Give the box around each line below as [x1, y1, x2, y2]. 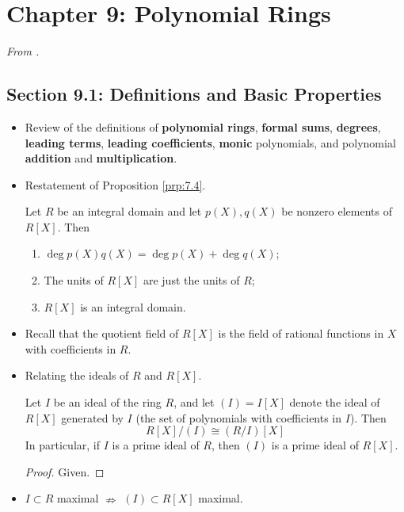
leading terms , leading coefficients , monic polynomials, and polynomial [25, 134, 396, 151]
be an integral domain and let [57, 203, 202, 220]
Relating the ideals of [25, 367, 129, 384]
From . [6, 43, 40, 59]
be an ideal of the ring [53, 394, 162, 411]
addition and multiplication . [25, 150, 177, 166]
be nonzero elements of [281, 203, 392, 220]
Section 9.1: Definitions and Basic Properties [6, 82, 382, 106]
